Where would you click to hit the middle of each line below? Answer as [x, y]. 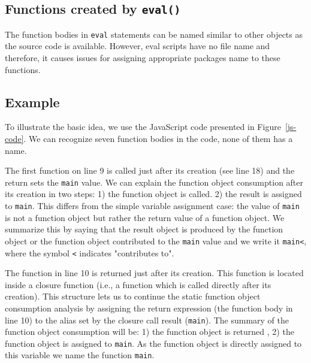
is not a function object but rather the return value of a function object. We [145, 217]
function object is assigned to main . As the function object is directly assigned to [153, 343]
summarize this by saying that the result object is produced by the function [144, 229]
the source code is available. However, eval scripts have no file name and [138, 46]
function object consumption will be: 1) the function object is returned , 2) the [150, 332]
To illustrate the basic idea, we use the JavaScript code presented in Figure [143, 127]
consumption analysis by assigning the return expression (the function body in [149, 308]
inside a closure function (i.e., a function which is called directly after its [138, 284]
